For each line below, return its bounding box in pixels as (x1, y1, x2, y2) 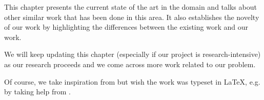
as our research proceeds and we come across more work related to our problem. (4, 58, 256, 69)
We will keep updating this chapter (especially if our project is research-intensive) (4, 49, 261, 59)
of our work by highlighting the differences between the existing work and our (4, 22, 248, 32)
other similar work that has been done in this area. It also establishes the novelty (4, 11, 259, 22)
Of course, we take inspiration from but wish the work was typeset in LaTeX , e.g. (4, 76, 260, 87)
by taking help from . (4, 86, 71, 97)
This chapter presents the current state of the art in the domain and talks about (4, 2, 257, 12)
